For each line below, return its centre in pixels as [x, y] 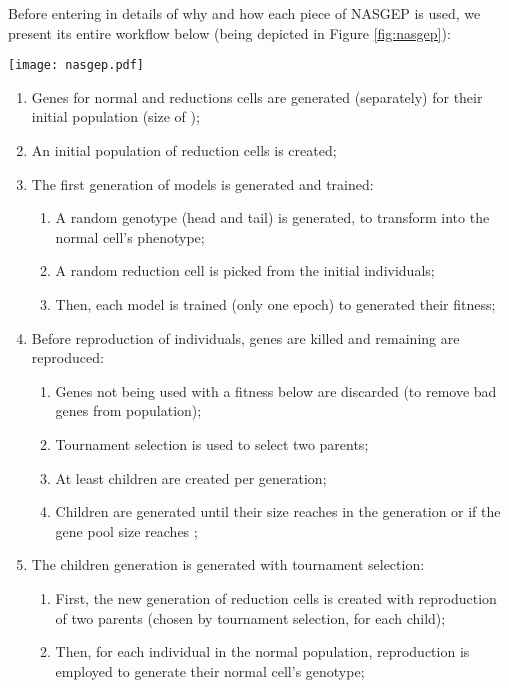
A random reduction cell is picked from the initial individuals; [245, 270]
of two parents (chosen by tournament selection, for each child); [250, 617]
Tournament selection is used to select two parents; [212, 443]
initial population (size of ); [115, 116]
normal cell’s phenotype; [130, 236]
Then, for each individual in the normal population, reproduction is [262, 651]
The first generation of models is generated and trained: [202, 183]
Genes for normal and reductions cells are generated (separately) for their [257, 96]
